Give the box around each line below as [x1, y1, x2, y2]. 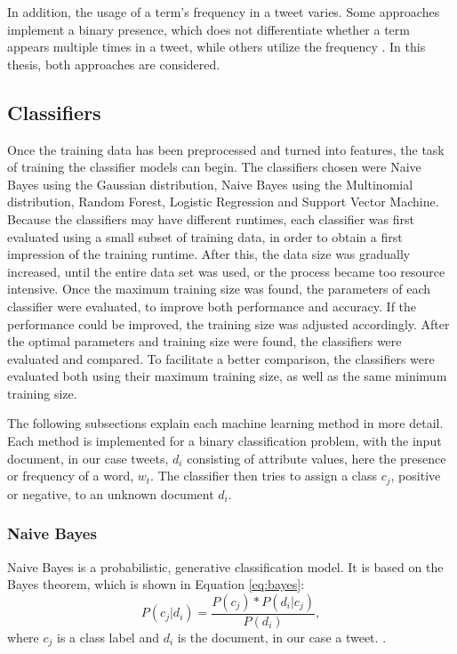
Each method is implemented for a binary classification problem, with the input [7, 432, 442, 450]
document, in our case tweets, [7, 448, 169, 467]
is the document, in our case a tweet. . [177, 627, 387, 646]
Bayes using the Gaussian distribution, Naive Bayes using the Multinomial [7, 174, 413, 193]
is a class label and [57, 627, 159, 646]
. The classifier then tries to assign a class [150, 466, 377, 485]
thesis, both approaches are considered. [7, 54, 220, 73]
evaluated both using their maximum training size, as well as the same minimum [7, 367, 447, 385]
